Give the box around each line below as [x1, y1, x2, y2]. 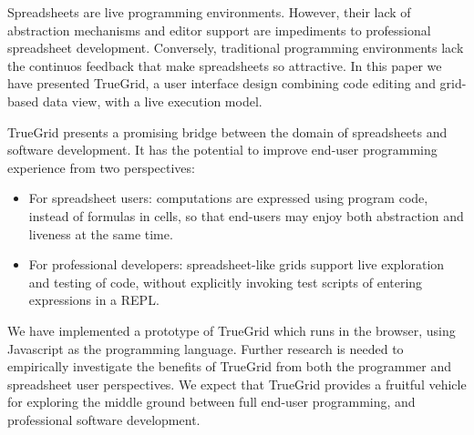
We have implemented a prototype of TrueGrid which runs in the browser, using [7, 320, 456, 339]
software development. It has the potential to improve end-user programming [7, 140, 438, 159]
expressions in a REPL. [28, 290, 160, 309]
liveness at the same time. [28, 224, 173, 243]
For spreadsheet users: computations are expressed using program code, [28, 188, 428, 207]
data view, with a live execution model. [42, 91, 263, 110]
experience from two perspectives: [7, 157, 195, 177]
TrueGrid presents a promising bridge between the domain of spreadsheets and [7, 122, 448, 141]
